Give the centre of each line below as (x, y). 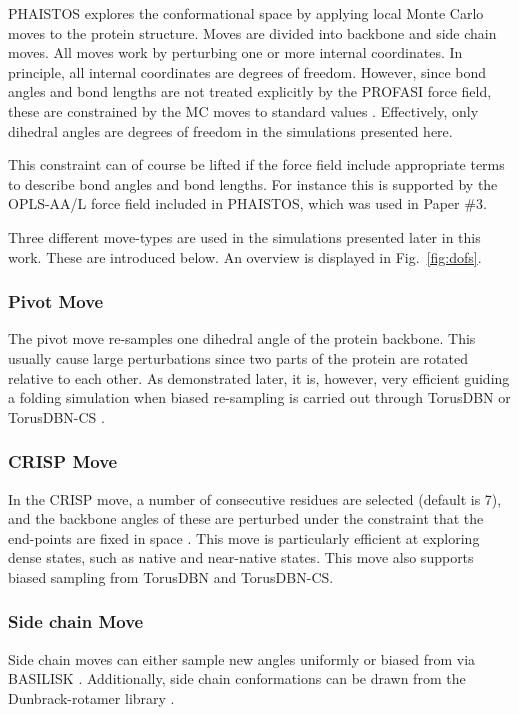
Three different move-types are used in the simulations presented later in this (244, 236)
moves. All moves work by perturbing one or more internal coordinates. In (235, 52)
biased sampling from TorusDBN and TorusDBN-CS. (171, 576)
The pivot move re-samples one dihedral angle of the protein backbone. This (242, 338)
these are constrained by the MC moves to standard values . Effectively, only (243, 110)
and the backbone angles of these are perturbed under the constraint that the (246, 518)
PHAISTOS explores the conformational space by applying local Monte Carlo (246, 13)
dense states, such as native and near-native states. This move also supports (241, 557)
